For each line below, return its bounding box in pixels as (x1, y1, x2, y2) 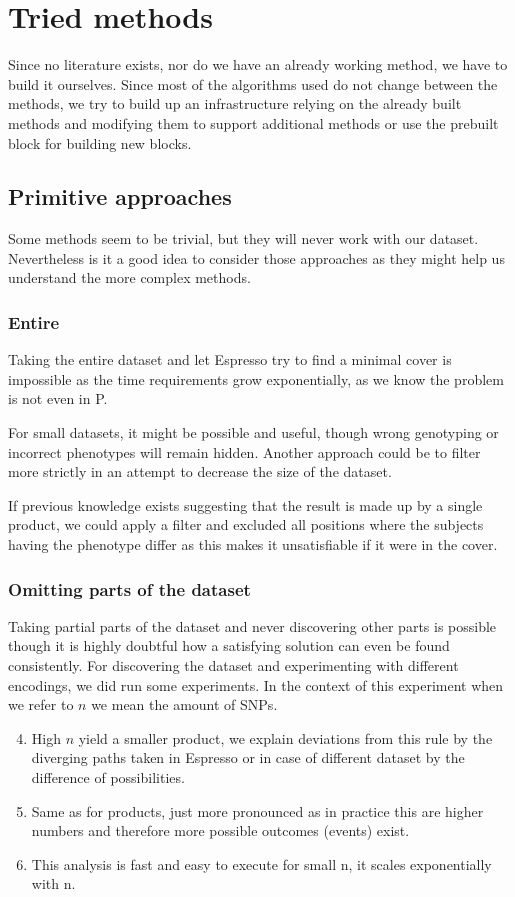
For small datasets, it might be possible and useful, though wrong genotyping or (8, 422, 499, 443)
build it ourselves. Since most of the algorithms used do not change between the (8, 73, 498, 94)
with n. (31, 873, 76, 894)
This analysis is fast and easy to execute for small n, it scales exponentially (31, 853, 492, 874)
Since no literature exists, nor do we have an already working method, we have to (8, 54, 508, 75)
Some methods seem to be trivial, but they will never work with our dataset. (8, 228, 479, 249)
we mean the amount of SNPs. (91, 694, 278, 715)
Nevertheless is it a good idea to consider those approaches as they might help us (8, 247, 505, 268)
